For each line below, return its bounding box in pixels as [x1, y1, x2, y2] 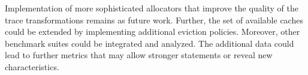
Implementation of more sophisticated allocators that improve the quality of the [5, 2, 298, 14]
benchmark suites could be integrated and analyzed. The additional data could [5, 37, 294, 49]
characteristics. [5, 60, 59, 73]
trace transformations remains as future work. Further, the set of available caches [5, 13, 303, 26]
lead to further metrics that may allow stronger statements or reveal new [5, 49, 273, 61]
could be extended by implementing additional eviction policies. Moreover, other [5, 25, 300, 38]
